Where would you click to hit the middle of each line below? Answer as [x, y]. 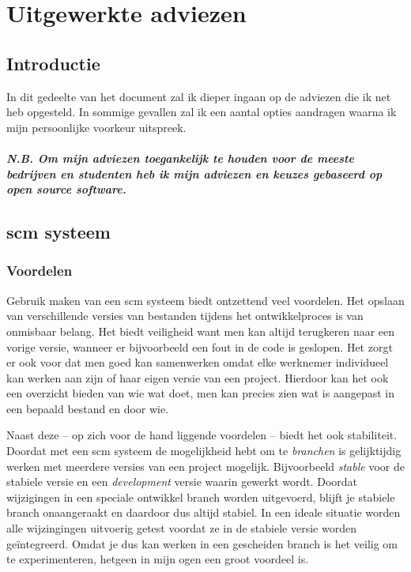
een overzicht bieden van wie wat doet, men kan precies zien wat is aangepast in [201, 393]
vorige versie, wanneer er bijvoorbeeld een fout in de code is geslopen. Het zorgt [200, 346]
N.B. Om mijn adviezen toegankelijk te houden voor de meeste [180, 158]
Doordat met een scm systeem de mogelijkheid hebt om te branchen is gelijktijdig [204, 451]
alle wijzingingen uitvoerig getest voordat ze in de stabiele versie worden [181, 528]
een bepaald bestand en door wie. [88, 408]
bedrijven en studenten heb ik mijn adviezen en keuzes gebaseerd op [194, 173]
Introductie [53, 63]
